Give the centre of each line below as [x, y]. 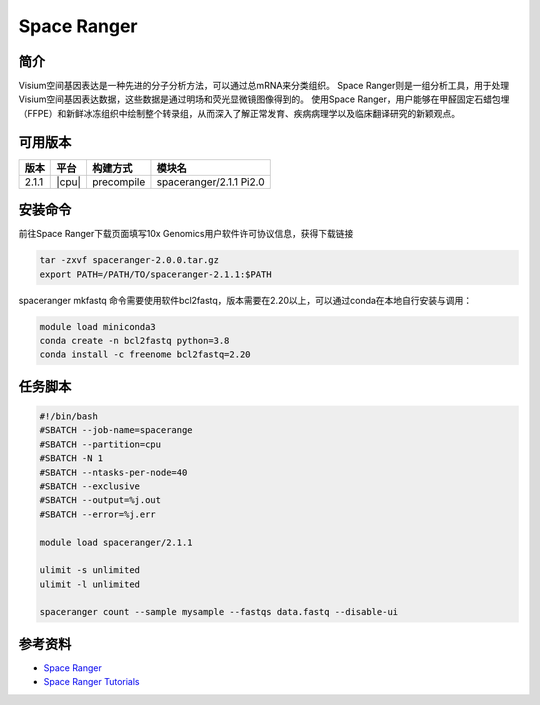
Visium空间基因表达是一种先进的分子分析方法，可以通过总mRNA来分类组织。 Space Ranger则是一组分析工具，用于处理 [264, 86]
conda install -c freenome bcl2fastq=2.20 [145, 354]
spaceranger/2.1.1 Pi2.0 [210, 182]
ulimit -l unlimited [89, 584]
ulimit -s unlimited [89, 570]
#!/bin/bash [69, 416]
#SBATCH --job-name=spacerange [116, 430]
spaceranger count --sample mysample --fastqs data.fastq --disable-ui [219, 612]
